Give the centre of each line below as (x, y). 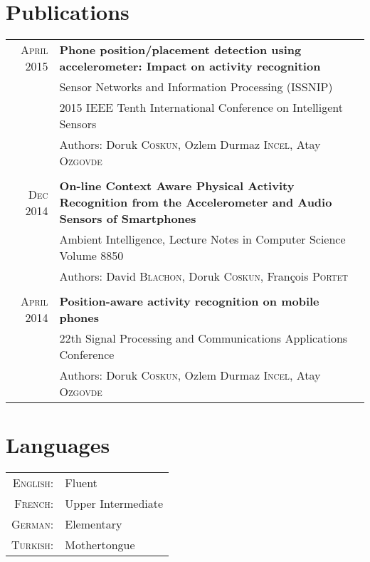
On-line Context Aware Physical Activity (177, 186)
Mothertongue (100, 545)
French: (34, 504)
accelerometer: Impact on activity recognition (190, 66)
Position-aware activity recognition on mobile (189, 301)
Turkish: (33, 545)
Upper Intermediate (114, 504)
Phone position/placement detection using (180, 50)
